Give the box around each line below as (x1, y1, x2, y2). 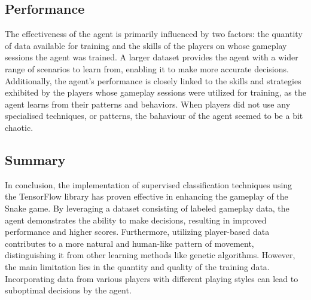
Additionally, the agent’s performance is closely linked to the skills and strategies (5, 74, 301, 87)
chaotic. (5, 121, 33, 133)
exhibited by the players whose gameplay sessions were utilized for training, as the (5, 86, 306, 99)
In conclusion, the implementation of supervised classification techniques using (5, 178, 292, 191)
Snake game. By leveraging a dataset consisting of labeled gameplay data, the (5, 201, 289, 214)
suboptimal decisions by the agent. (5, 284, 132, 296)
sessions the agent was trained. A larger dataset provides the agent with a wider (5, 51, 298, 63)
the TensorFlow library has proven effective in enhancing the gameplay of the (5, 190, 288, 203)
